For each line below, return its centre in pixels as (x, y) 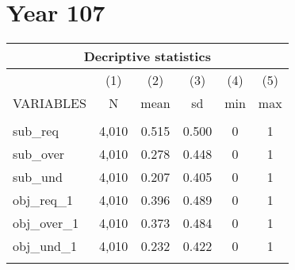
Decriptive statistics (147, 56)
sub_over (39, 154)
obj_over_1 (46, 223)
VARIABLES (50, 103)
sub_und (38, 177)
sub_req (36, 131)
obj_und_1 (45, 246)
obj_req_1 (43, 200)
